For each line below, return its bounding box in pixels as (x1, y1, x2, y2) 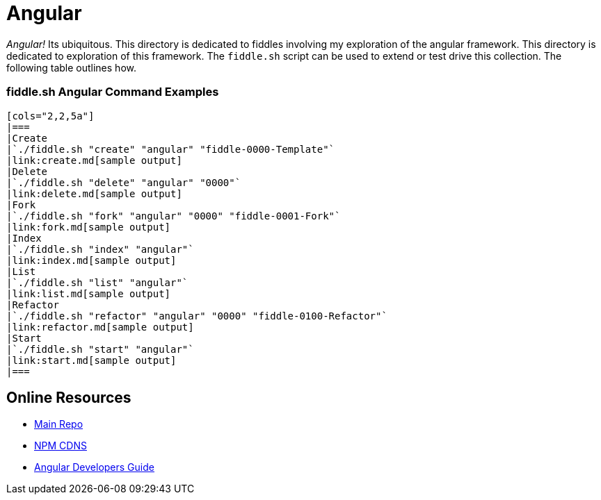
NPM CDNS (34, 440, 87, 452)
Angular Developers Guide (34, 461, 154, 474)
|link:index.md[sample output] (6, 254, 177, 266)
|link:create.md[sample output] (6, 154, 182, 166)
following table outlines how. (6, 61, 136, 74)
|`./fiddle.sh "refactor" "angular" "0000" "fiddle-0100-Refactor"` (6, 310, 387, 322)
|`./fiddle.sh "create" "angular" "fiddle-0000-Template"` (6, 143, 335, 155)
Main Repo (34, 418, 83, 431)
